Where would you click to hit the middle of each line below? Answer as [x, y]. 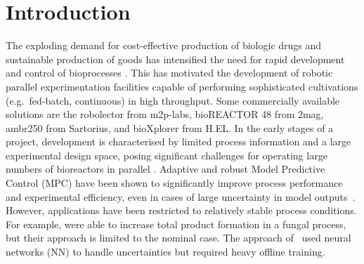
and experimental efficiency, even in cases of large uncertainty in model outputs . [181, 196]
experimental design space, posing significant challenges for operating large [167, 155]
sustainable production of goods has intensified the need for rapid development [175, 59]
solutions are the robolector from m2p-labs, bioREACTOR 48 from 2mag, [165, 114]
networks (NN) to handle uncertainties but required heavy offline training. [165, 252]
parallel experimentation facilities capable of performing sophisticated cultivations [182, 86]
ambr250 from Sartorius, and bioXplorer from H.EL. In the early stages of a [170, 127]
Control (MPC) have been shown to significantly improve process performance [174, 183]
